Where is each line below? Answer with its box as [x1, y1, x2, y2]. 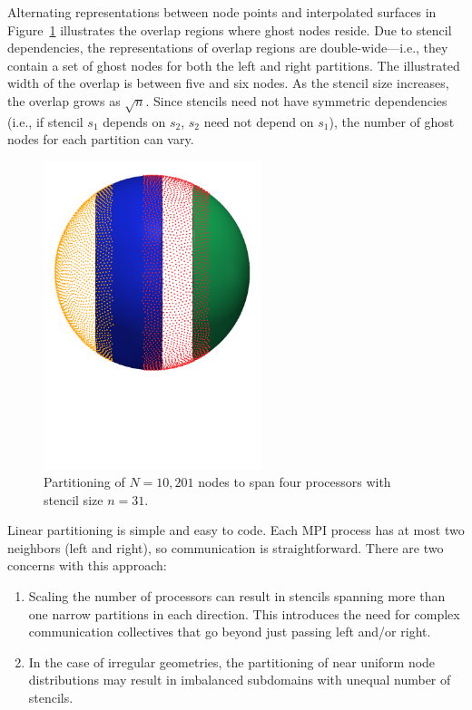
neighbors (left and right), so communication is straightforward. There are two [7, 538, 444, 557]
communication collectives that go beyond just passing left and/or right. [28, 622, 431, 641]
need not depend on [203, 112, 314, 131]
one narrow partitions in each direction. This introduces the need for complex [28, 604, 460, 623]
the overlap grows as [7, 91, 121, 110]
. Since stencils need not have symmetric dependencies [145, 91, 447, 110]
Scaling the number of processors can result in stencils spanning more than [28, 587, 446, 606]
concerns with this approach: [7, 556, 167, 575]
